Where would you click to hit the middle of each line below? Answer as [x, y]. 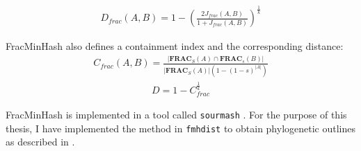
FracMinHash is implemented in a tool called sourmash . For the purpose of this [176, 115]
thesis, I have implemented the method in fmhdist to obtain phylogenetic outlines [181, 128]
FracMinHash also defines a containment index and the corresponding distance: [175, 46]
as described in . [40, 142]
